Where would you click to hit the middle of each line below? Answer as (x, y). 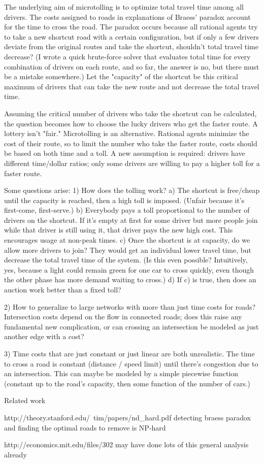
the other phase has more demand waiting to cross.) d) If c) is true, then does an (130, 279)
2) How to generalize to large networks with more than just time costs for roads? (130, 306)
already (15, 454)
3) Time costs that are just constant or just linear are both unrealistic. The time (129, 353)
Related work (25, 400)
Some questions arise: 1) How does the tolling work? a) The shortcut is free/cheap (132, 190)
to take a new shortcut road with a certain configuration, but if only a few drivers (131, 36)
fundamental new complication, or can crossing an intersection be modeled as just (131, 326)
